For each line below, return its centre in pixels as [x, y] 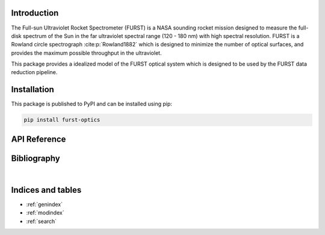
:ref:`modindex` [45, 213]
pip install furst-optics [62, 120]
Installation [32, 89]
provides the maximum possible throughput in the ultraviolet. [86, 53]
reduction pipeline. [34, 72]
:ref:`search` [42, 221]
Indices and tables [46, 190]
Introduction [35, 13]
